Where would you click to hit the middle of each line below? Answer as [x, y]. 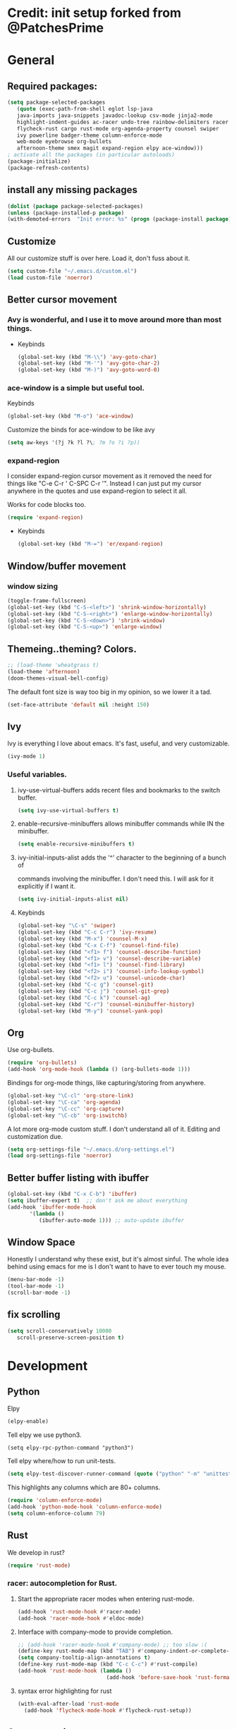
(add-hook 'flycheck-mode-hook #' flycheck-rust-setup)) [108, 1710]
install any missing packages [72, 190]
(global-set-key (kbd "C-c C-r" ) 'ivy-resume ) [87, 932]
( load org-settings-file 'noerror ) [60, 1156]
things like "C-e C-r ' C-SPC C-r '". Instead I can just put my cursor [104, 484]
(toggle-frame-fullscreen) [47, 601]
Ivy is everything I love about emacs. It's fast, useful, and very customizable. [119, 744]
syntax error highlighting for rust [65, 1691]
